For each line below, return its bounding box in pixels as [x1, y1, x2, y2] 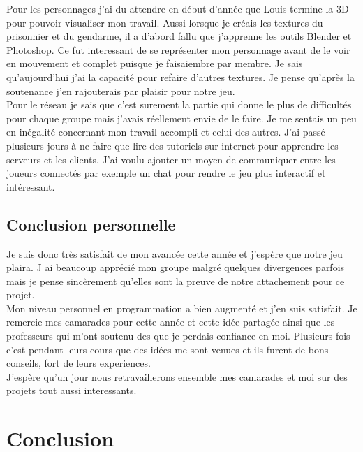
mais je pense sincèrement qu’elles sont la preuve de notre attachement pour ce [6, 273, 345, 288]
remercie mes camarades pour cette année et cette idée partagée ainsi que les [6, 314, 335, 329]
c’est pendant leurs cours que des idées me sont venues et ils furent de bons [6, 342, 329, 356]
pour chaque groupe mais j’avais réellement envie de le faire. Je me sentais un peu [6, 110, 357, 125]
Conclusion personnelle [6, 213, 176, 235]
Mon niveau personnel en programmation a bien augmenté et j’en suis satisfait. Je [6, 300, 357, 315]
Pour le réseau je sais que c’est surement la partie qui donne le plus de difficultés [6, 97, 352, 112]
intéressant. [6, 179, 55, 194]
